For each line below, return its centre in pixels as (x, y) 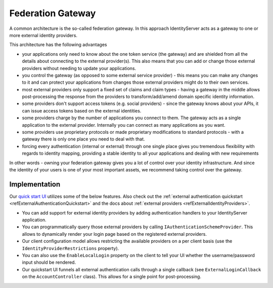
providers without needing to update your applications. (79, 68)
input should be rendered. (49, 262)
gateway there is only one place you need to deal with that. (83, 139)
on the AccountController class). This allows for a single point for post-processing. (112, 277)
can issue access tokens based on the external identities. (82, 111)
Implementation (35, 184)
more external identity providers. (43, 35)
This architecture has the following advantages (58, 45)
